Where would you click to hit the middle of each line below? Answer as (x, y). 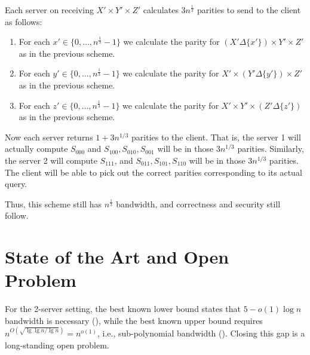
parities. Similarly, (271, 149)
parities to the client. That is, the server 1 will (216, 137)
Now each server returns (49, 137)
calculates (161, 10)
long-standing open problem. (57, 345)
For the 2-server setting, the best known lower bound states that (123, 309)
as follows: (24, 21)
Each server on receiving (49, 10)
